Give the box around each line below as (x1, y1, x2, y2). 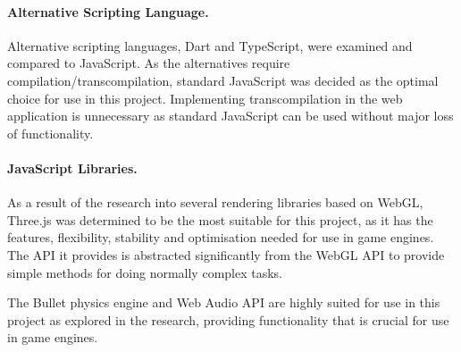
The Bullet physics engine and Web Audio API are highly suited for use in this (7, 293, 440, 312)
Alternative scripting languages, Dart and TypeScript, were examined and (7, 36, 413, 54)
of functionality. (7, 123, 94, 142)
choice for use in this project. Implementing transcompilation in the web (7, 88, 403, 107)
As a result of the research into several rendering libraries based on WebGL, (7, 193, 423, 212)
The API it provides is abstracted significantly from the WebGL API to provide (7, 245, 445, 264)
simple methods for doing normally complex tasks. (7, 263, 282, 281)
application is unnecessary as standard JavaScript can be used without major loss (7, 106, 454, 125)
